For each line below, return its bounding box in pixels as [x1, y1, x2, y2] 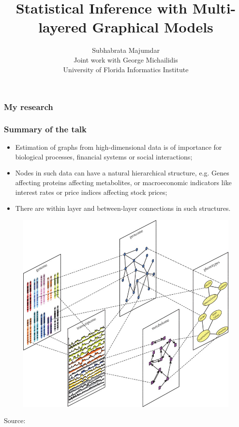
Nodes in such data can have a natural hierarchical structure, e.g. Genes [15, 168, 229, 178]
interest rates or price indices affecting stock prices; [15, 187, 167, 197]
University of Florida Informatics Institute [63, 64, 189, 74]
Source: [4, 415, 26, 426]
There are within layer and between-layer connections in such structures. [15, 203, 231, 213]
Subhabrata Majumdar [92, 45, 160, 55]
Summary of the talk [4, 123, 87, 135]
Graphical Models [92, 17, 213, 37]
